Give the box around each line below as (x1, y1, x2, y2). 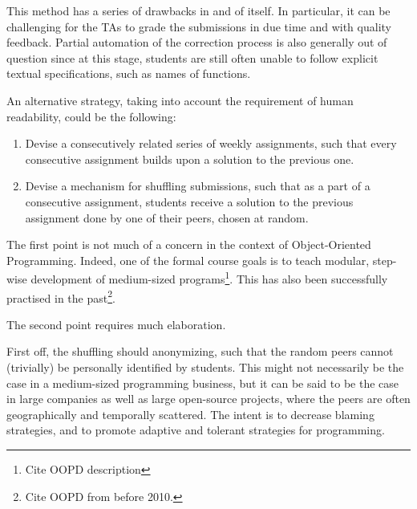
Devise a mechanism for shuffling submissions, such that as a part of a (25, 177, 370, 194)
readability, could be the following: (6, 108, 176, 124)
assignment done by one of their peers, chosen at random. (25, 209, 309, 226)
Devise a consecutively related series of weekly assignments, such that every (25, 135, 397, 152)
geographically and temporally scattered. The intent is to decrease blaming (6, 405, 374, 422)
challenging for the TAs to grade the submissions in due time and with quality (6, 18, 391, 35)
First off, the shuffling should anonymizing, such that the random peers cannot (6, 343, 394, 360)
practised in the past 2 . (6, 287, 115, 306)
